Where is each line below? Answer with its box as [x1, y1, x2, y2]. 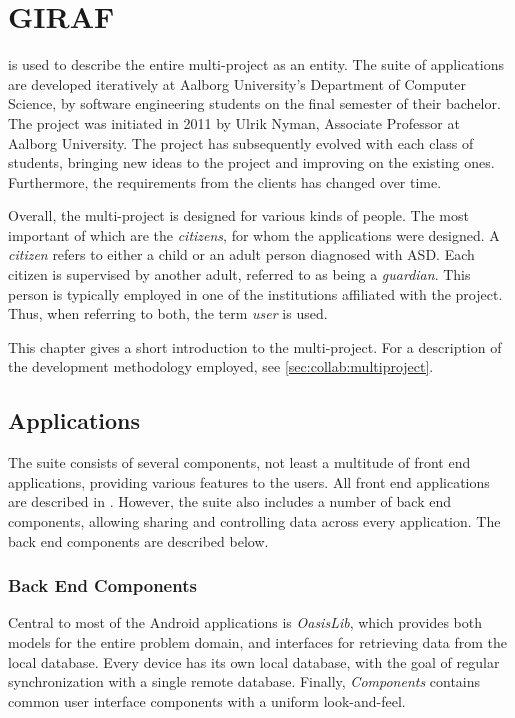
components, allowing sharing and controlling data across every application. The [8, 511, 501, 532]
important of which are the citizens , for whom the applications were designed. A [8, 224, 500, 245]
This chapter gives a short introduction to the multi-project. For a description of [8, 336, 502, 357]
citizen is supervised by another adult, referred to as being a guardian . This [8, 264, 471, 285]
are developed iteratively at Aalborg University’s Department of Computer [8, 73, 466, 94]
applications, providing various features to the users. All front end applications [8, 471, 490, 492]
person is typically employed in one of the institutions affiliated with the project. [8, 283, 503, 304]
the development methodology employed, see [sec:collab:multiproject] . [8, 356, 434, 377]
